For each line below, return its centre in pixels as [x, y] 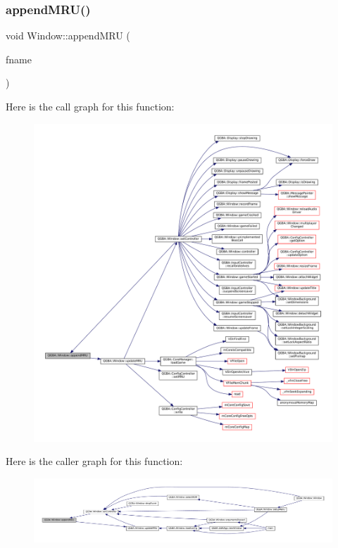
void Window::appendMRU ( [68, 36]
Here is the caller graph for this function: [94, 461]
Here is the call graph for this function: [90, 106]
